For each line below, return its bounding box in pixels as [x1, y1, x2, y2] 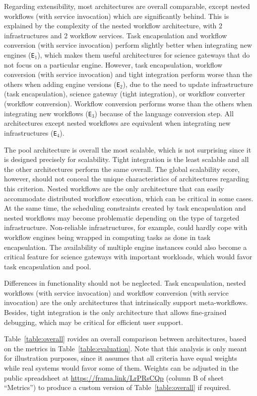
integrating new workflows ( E [4, 108, 92, 118]
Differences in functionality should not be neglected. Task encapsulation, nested [4, 278, 246, 288]
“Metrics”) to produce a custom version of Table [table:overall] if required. [4, 382, 231, 393]
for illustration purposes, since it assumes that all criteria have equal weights [4, 353, 237, 363]
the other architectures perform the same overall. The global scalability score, [4, 163, 240, 174]
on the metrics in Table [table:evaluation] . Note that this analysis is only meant [4, 343, 247, 353]
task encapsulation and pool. [4, 261, 91, 271]
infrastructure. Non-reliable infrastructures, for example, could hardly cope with [4, 222, 248, 233]
